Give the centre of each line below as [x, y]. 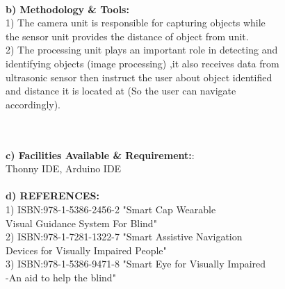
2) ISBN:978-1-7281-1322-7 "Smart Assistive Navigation [124, 237]
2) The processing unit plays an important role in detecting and [142, 50]
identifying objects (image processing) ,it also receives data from [142, 63]
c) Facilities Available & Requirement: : [100, 155]
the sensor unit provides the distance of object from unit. [127, 36]
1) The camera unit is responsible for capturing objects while [136, 23]
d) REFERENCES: [52, 196]
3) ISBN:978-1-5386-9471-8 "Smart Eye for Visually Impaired [136, 264]
